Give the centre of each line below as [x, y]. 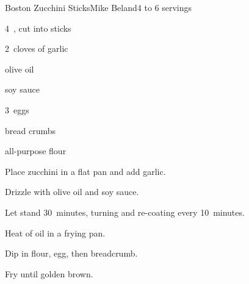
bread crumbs [30, 130]
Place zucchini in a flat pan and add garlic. [85, 171]
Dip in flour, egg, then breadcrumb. [71, 253]
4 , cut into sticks [38, 28]
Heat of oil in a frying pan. [55, 233]
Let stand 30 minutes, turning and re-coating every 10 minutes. [125, 212]
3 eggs [17, 109]
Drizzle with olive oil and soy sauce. [72, 192]
